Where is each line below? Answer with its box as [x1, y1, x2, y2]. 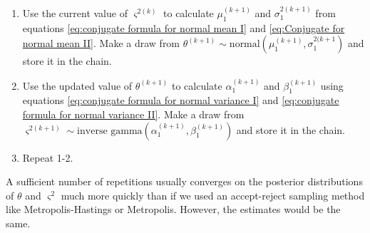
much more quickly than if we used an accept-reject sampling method [61, 187, 365, 202]
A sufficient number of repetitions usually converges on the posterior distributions [6, 174, 363, 189]
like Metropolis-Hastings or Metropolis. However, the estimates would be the [6, 202, 341, 217]
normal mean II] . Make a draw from [22, 36, 180, 51]
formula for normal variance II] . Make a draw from [22, 107, 245, 121]
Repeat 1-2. [22, 150, 73, 165]
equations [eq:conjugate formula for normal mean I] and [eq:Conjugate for [22, 20, 345, 35]
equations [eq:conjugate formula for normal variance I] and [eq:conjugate [22, 93, 339, 108]
